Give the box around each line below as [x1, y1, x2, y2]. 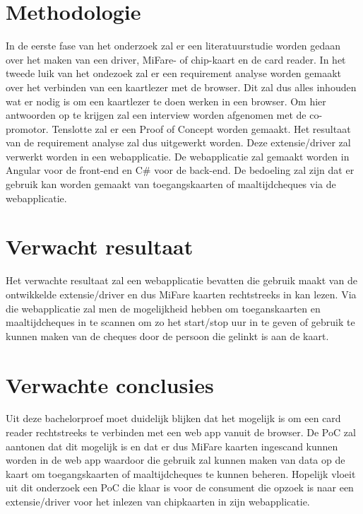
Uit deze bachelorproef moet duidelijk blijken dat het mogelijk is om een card [6, 411, 341, 426]
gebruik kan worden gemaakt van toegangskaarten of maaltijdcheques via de [6, 177, 336, 192]
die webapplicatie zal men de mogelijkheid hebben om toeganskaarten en [6, 300, 321, 315]
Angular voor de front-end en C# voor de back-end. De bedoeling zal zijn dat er [6, 163, 355, 177]
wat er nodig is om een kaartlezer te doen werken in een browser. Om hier [6, 93, 326, 108]
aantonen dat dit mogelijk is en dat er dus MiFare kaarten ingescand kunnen [6, 438, 338, 453]
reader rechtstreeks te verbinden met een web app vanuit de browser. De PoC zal [6, 425, 356, 440]
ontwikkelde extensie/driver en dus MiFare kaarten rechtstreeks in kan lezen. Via [6, 286, 357, 301]
